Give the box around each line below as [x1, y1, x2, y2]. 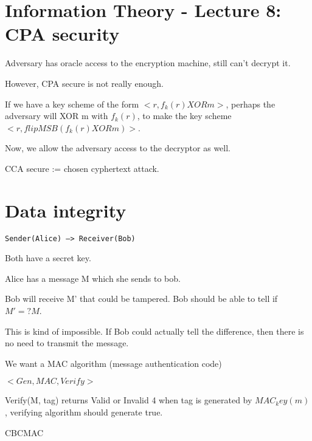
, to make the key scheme [137, 109, 232, 122]
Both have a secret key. [5, 251, 91, 264]
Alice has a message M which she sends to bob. [5, 272, 181, 284]
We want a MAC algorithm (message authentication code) [5, 357, 222, 369]
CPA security [5, 21, 120, 46]
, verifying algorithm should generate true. [5, 406, 163, 418]
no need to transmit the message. [5, 337, 129, 349]
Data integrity [5, 197, 127, 222]
